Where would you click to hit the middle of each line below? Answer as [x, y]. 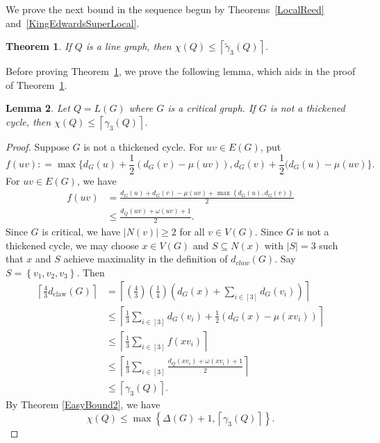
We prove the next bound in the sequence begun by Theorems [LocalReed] [165, 9]
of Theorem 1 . [36, 84]
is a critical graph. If [212, 108]
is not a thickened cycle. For [143, 146]
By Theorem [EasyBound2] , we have [83, 404]
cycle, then [28, 121]
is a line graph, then [129, 46]
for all [192, 231]
